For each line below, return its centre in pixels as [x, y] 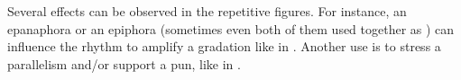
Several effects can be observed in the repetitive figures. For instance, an [207, 11]
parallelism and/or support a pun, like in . [124, 63]
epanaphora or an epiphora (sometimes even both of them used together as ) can [231, 28]
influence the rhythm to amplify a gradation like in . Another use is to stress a [224, 46]
